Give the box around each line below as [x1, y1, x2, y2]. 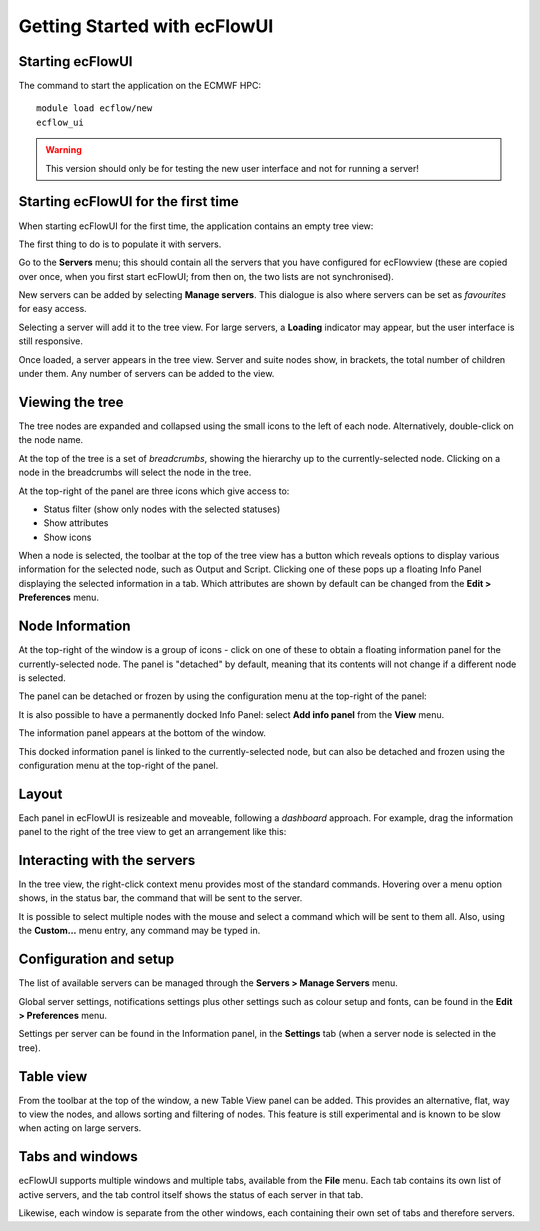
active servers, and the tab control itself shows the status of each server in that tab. [18, 1188, 364, 1200]
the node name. [18, 434, 84, 446]
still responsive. [18, 335, 84, 347]
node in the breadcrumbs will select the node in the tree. [18, 466, 252, 479]
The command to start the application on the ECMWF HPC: [18, 80, 262, 92]
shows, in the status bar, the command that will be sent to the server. [18, 892, 303, 904]
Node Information [18, 618, 131, 635]
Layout [18, 785, 63, 802]
